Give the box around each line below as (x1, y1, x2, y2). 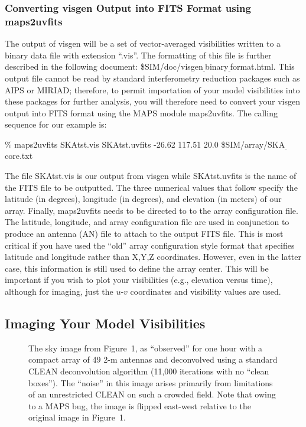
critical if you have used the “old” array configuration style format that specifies (5, 239, 295, 251)
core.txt (5, 149, 33, 162)
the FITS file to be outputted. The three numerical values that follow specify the (5, 181, 298, 193)
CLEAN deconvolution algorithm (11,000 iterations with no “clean (28, 365, 269, 377)
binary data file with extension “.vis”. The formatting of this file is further (5, 48, 272, 61)
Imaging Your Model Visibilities (5, 314, 206, 332)
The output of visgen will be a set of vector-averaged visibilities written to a (5, 37, 281, 50)
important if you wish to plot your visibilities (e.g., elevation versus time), (5, 273, 273, 286)
